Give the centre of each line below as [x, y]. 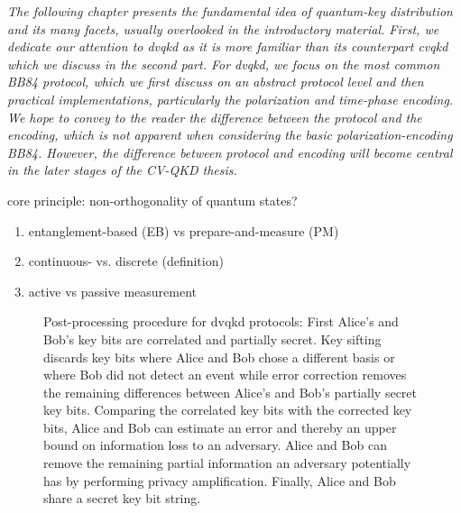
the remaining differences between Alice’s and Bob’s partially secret [230, 392]
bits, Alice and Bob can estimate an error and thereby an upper [220, 427]
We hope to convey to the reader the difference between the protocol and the [215, 117]
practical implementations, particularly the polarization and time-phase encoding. [230, 99]
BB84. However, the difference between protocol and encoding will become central [230, 152]
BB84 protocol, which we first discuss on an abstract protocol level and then [216, 82]
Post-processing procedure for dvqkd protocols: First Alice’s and [221, 321]
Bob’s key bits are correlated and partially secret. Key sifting [212, 339]
